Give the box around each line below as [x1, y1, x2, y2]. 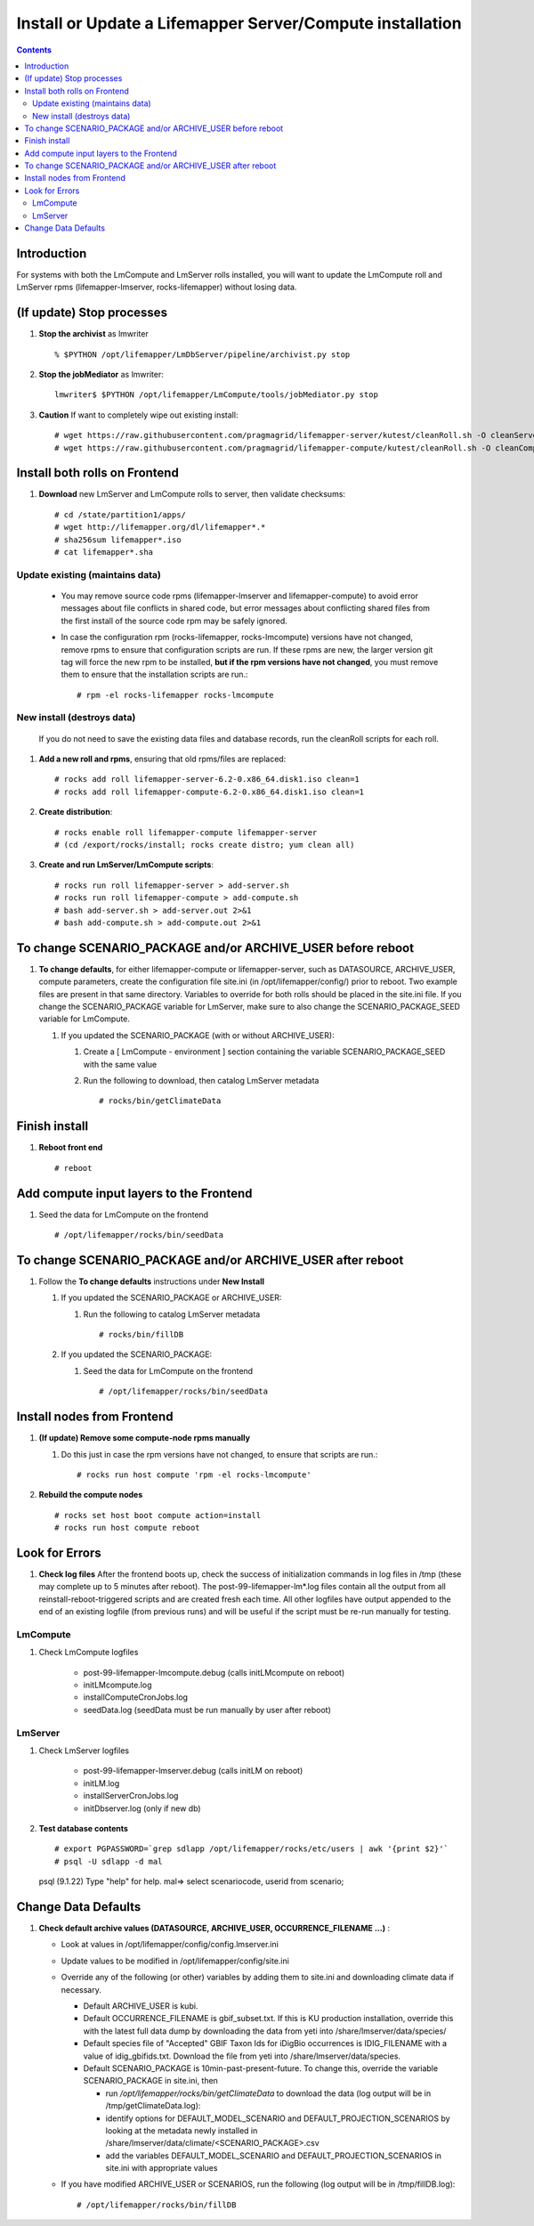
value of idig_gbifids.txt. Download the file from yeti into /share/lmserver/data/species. [83, 2051, 400, 2061]
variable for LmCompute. [38, 1013, 131, 1024]
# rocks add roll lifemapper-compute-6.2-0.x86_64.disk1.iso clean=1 [54, 786, 365, 797]
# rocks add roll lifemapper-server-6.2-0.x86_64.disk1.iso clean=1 [54, 775, 360, 784]
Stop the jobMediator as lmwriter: [38, 370, 164, 379]
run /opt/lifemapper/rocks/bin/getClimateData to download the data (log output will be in [105, 2088, 432, 2099]
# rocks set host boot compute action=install [54, 1510, 262, 1520]
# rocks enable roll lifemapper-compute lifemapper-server [54, 827, 318, 837]
